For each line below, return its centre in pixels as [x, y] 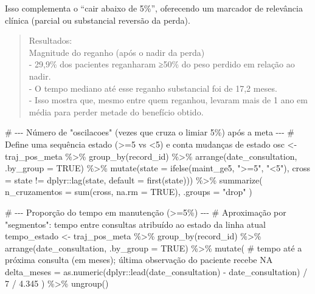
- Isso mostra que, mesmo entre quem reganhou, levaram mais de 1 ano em [168, 100]
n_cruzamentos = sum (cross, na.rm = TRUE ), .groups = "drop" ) [129, 192]
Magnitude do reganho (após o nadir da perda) [117, 52]
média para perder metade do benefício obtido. [116, 111]
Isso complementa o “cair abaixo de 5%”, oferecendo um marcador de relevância [154, 8]
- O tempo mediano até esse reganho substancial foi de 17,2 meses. [153, 88]
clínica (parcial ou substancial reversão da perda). [98, 20]
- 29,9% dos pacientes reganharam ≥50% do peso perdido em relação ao [162, 64]
